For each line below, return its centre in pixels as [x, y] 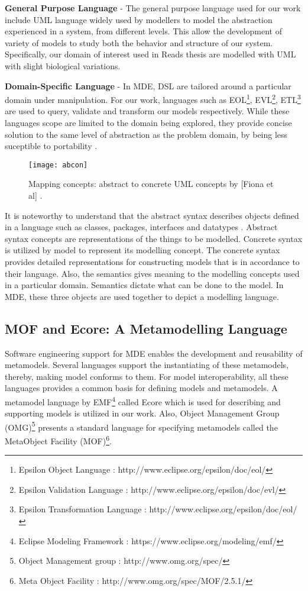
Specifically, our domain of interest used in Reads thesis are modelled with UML [150, 54]
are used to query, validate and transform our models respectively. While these [147, 111]
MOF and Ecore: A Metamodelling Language [146, 328]
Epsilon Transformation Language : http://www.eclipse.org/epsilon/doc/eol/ [158, 509]
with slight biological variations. [63, 65]
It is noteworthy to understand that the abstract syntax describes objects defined [152, 215]
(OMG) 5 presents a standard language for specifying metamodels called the [141, 426]
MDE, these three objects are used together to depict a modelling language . [142, 296]
